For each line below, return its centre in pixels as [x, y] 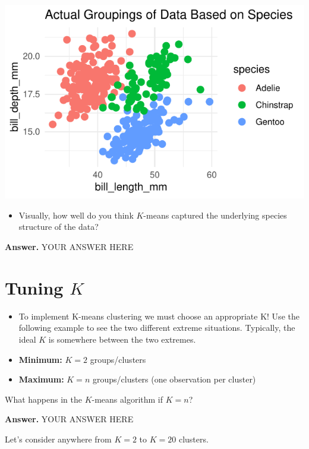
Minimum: [40, 359]
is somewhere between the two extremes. [122, 339]
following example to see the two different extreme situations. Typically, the [157, 328]
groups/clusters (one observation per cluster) [174, 379]
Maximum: [41, 379]
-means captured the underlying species [215, 215]
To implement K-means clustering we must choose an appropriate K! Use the [159, 316]
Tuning [34, 287]
